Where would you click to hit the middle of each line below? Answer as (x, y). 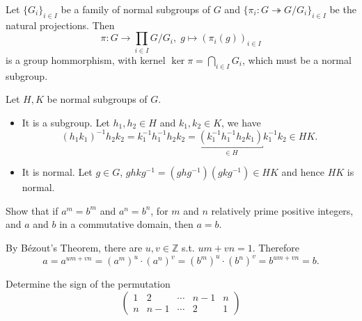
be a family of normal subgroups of (136, 9)
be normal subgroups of (97, 99)
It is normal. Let (57, 172)
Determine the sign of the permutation (88, 284)
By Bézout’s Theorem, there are (74, 248)
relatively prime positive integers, (282, 210)
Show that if (32, 210)
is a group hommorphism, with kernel (86, 59)
